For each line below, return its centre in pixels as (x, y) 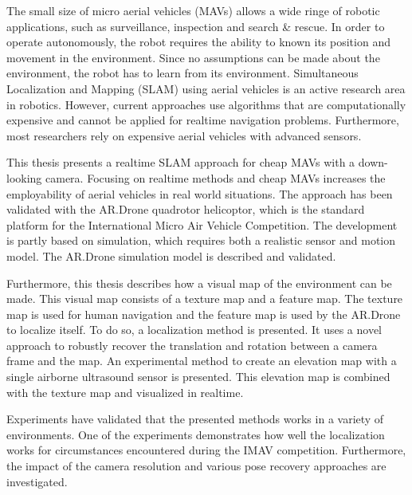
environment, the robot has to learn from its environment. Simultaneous (182, 73)
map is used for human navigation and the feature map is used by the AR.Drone (204, 314)
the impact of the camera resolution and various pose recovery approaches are (196, 466)
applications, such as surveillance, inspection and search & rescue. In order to (196, 26)
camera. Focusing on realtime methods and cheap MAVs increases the (216, 177)
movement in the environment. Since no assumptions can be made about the (193, 57)
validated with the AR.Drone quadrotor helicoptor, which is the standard (186, 209)
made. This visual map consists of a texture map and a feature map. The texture (205, 299)
